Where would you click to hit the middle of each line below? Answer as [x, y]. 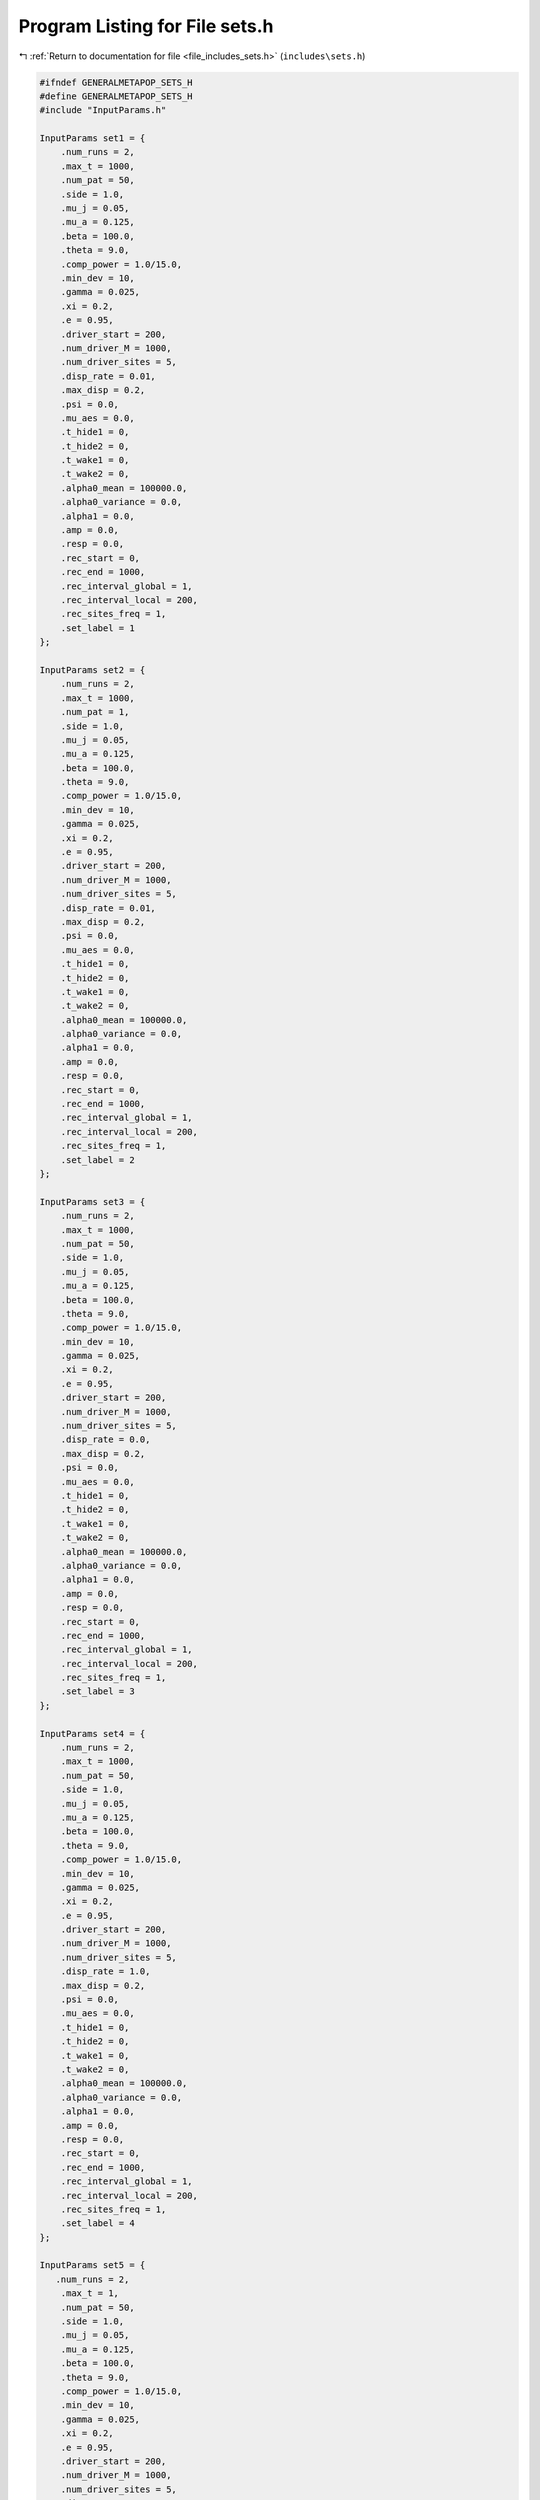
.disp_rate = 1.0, [105, 1971]
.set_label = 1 [97, 628]
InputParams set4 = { [92, 1733]
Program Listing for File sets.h [146, 26]
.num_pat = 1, [95, 712]
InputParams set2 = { [92, 669]
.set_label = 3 [97, 1691]
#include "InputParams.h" [103, 110]
